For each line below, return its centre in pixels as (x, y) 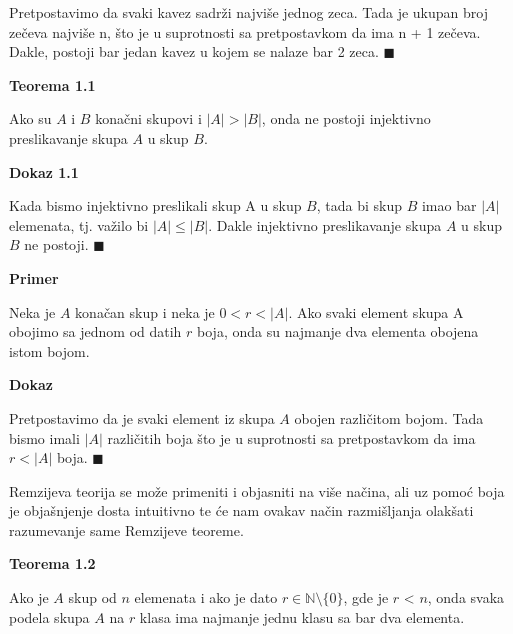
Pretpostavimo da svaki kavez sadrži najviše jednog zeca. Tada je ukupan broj (248, 12)
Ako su (30, 118)
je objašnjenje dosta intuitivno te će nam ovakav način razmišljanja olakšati (241, 510)
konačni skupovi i (148, 118)
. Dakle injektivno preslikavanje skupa (325, 224)
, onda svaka (466, 597)
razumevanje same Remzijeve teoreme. (126, 529)
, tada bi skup (359, 205)
